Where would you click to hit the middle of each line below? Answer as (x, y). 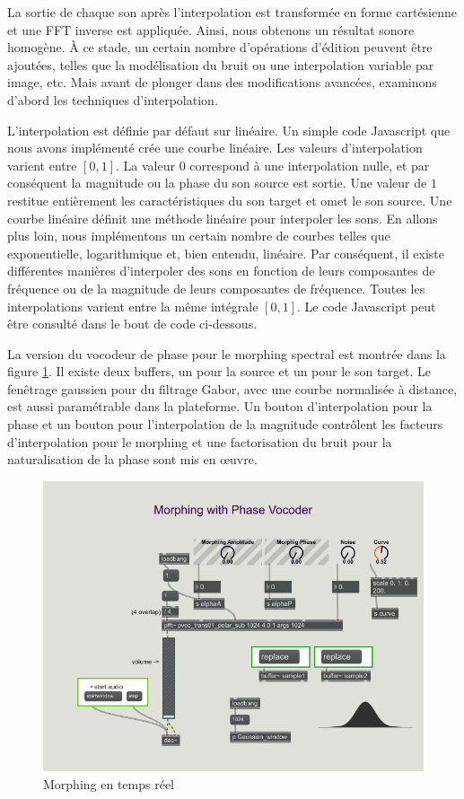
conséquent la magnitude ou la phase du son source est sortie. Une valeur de (217, 183)
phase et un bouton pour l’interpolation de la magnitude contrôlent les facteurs (225, 424)
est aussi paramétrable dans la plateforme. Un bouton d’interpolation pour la (220, 406)
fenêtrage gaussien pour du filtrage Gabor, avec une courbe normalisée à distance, (232, 388)
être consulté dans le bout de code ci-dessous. (132, 324)
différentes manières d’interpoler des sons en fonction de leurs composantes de (221, 271)
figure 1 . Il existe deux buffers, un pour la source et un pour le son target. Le (219, 371)
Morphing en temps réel (109, 783)
